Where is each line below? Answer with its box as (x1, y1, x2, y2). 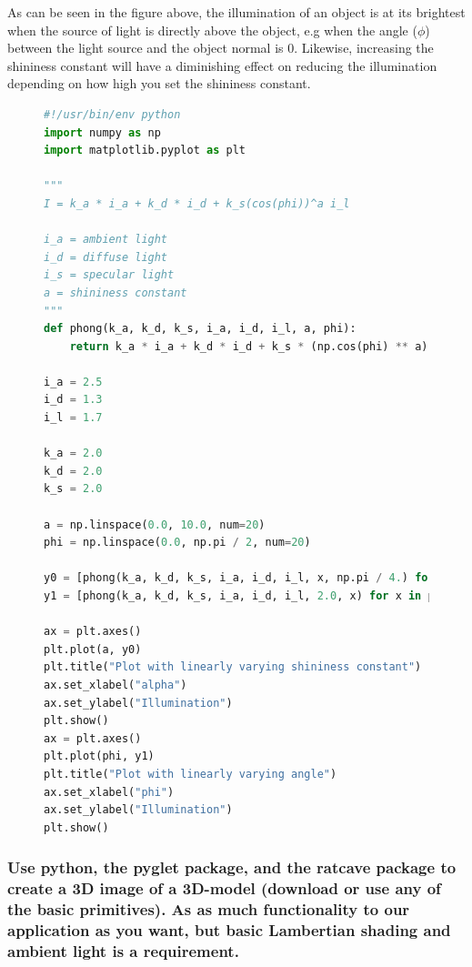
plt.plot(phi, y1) (44, 750, 155, 763)
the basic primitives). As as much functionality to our (7, 898, 410, 921)
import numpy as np (44, 126, 161, 139)
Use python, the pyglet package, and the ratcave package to (7, 856, 457, 879)
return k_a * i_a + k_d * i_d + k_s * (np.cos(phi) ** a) (69, 339, 428, 353)
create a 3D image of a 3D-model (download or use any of (7, 877, 441, 900)
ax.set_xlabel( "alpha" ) (44, 678, 187, 691)
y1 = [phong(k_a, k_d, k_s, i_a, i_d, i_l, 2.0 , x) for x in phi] (44, 589, 455, 602)
